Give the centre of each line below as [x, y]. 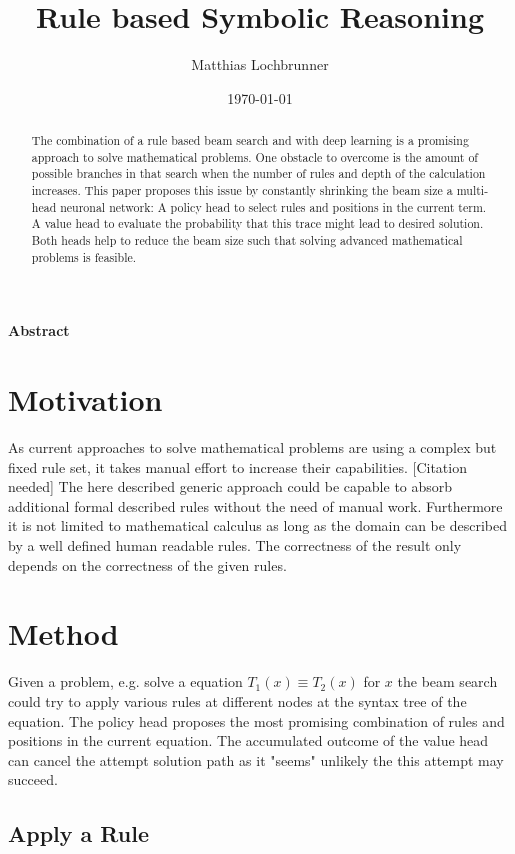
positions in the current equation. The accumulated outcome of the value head [248, 740]
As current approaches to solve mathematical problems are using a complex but [252, 447]
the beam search [447, 681]
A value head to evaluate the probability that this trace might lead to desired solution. [257, 223]
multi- [472, 190]
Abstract [39, 330]
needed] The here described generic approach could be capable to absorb [230, 486]
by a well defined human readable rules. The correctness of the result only [235, 545]
